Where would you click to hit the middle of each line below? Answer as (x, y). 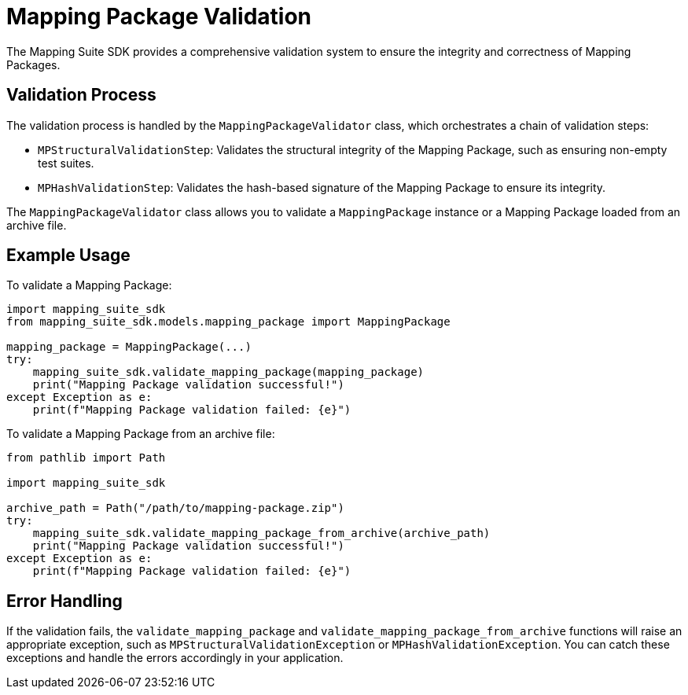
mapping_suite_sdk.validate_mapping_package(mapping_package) (228, 372)
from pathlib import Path (86, 458)
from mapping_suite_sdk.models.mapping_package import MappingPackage (228, 322)
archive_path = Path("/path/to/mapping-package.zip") (175, 508)
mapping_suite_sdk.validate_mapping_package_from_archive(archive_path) (261, 533)
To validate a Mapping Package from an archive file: (141, 434)
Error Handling (64, 601)
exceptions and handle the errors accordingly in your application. (175, 658)
